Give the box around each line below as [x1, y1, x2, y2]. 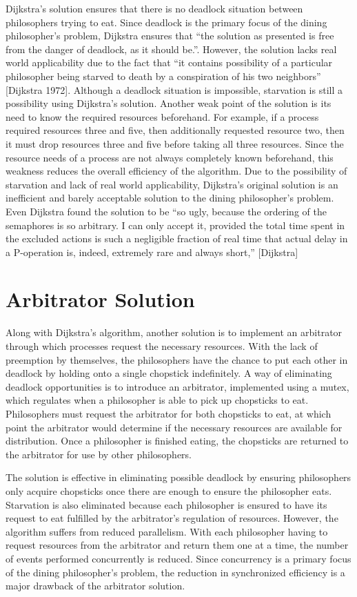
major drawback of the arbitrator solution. [6, 578, 185, 593]
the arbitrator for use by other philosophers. [6, 447, 192, 461]
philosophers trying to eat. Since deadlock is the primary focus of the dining [6, 14, 327, 29]
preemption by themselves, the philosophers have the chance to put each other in [6, 352, 348, 366]
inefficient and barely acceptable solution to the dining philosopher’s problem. [6, 190, 334, 205]
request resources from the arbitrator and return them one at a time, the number [6, 538, 349, 552]
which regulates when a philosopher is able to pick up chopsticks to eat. [6, 393, 309, 407]
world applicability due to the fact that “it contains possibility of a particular [6, 55, 333, 70]
